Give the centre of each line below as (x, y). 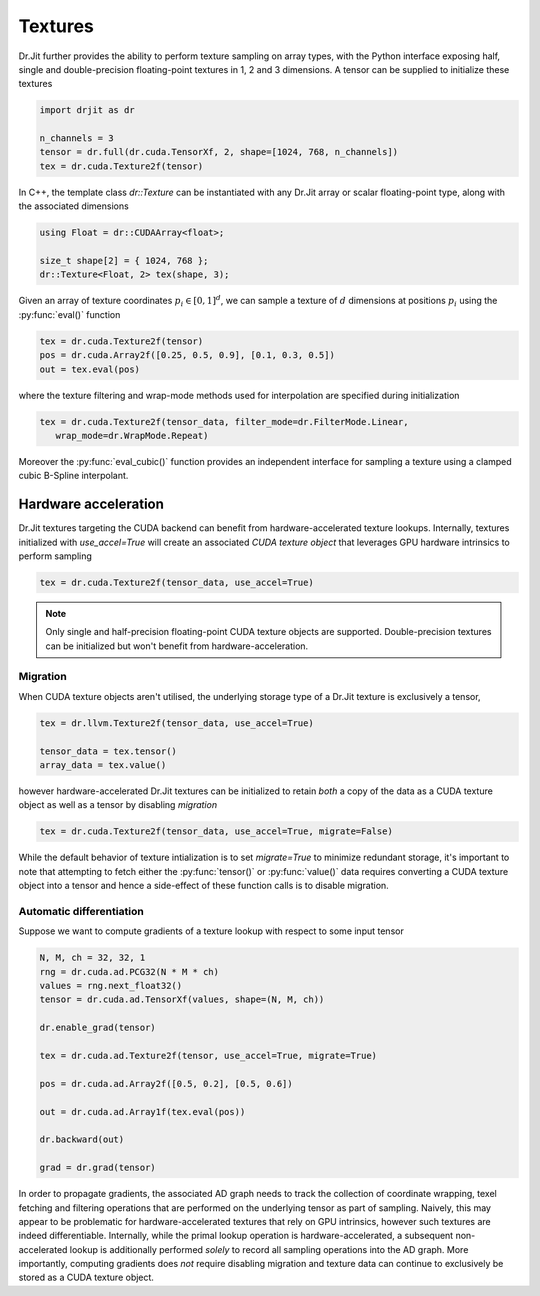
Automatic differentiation (81, 911)
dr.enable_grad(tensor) (98, 1028)
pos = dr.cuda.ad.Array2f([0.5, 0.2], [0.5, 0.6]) (166, 1083)
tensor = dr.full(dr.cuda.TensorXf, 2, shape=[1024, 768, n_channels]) (219, 152)
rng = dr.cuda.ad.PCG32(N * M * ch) (129, 971)
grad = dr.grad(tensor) (98, 1168)
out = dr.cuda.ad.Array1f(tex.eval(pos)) (142, 1111)
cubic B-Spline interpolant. (73, 476)
